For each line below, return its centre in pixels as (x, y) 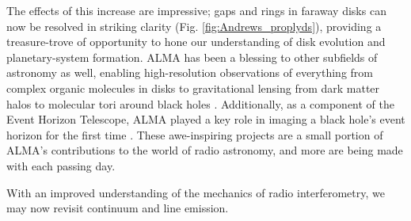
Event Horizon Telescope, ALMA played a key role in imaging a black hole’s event (206, 119)
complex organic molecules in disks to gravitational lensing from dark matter (193, 88)
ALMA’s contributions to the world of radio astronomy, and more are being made (205, 150)
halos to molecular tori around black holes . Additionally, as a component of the (201, 103)
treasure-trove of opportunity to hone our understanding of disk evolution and (196, 42)
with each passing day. (61, 165)
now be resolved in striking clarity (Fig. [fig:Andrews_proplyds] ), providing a (194, 26)
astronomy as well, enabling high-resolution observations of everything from (190, 72)
